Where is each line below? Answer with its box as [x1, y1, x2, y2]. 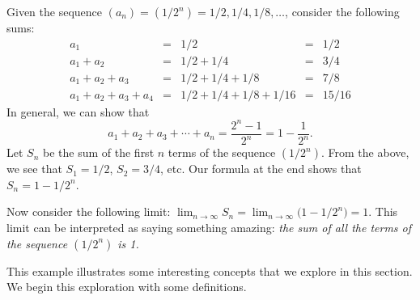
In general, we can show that [6, 103, 150, 120]
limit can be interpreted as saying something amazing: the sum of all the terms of [6, 219, 412, 235]
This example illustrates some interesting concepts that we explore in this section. [6, 262, 413, 279]
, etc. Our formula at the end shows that [159, 160, 362, 177]
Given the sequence [6, 3, 102, 19]
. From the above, [321, 144, 409, 161]
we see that [6, 160, 62, 177]
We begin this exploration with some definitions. [6, 278, 247, 295]
